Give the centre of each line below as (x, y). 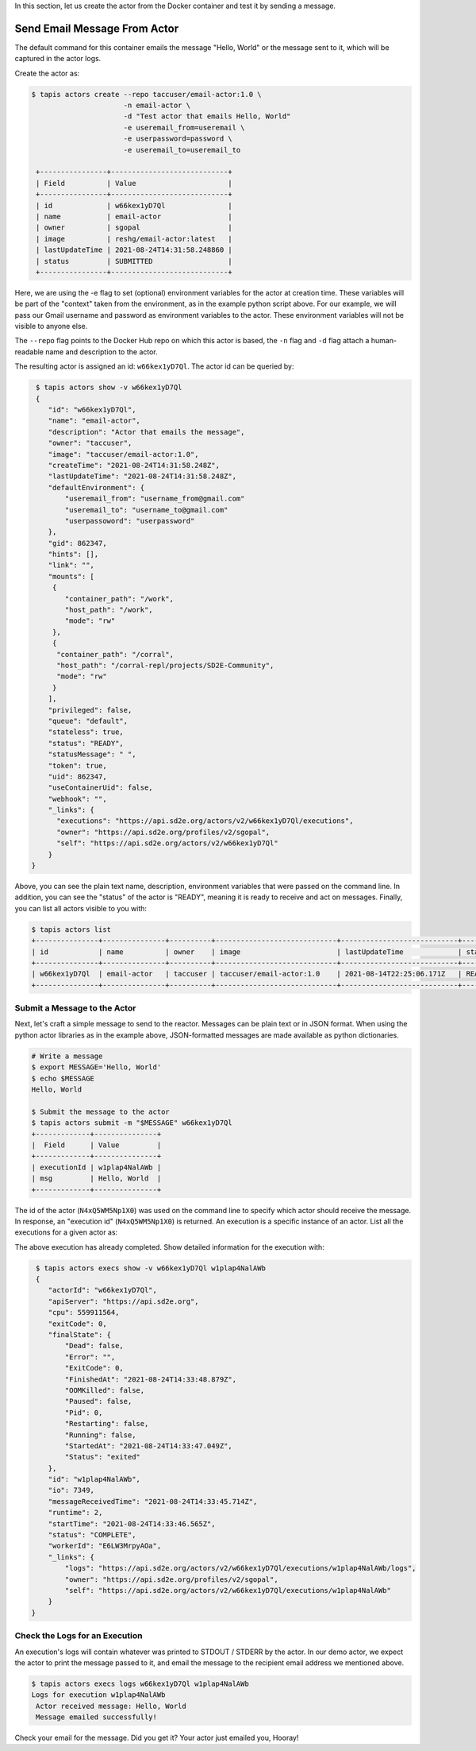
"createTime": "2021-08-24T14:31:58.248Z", (134, 465)
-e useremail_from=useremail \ (184, 128)
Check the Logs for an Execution (79, 1636)
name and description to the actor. (101, 352)
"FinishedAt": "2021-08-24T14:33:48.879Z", (151, 1379)
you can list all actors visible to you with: (81, 908)
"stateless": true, (86, 732)
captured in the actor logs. (58, 59)
